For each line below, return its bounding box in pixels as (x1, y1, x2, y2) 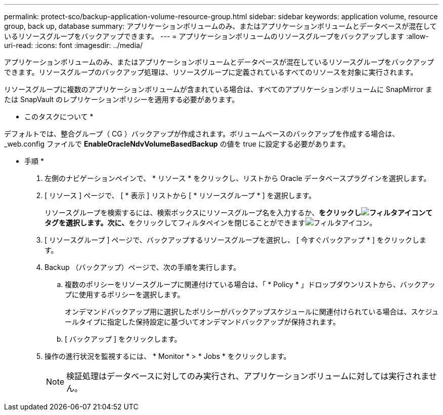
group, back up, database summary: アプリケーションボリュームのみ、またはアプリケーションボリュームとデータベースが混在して (4, 22, 437, 30)
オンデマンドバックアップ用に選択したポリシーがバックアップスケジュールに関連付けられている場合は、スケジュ (65, 307, 439, 316)
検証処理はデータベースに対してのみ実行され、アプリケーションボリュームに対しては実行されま (66, 371, 429, 381)
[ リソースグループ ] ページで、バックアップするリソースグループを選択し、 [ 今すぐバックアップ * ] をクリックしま (45, 236, 427, 244)
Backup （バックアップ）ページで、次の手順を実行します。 (45, 263, 241, 271)
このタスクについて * (24, 112, 94, 121)
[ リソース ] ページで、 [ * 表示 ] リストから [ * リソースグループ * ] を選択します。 (45, 191, 316, 200)
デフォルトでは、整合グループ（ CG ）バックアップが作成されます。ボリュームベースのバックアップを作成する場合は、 (4, 129, 400, 138)
